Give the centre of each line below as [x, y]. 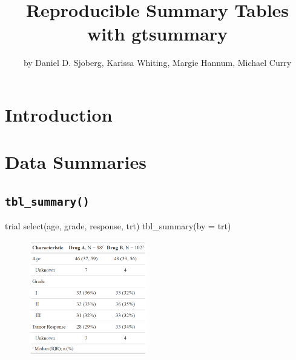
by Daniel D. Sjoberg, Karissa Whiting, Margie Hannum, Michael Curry [157, 63]
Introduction [59, 114]
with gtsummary [157, 34]
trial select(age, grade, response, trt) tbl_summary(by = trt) [118, 226]
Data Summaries [76, 162]
